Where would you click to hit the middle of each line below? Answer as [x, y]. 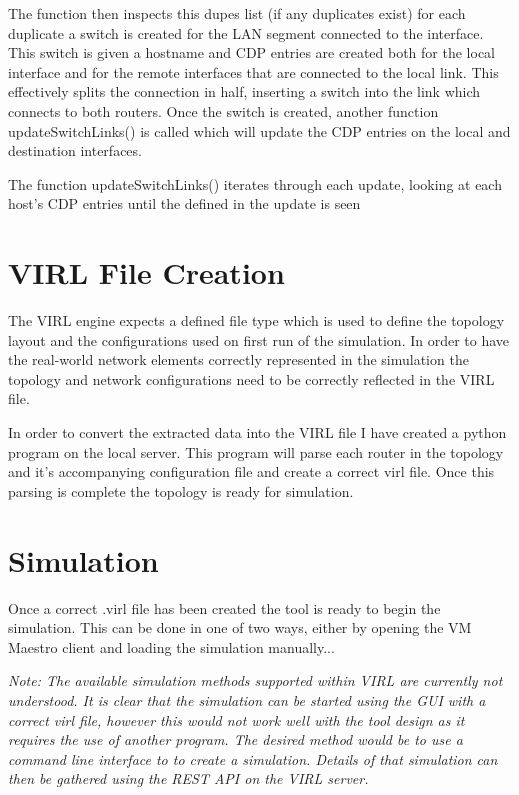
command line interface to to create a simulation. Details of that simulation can [253, 758]
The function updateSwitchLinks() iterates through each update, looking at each [255, 183]
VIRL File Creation [146, 272]
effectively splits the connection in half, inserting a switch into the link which [244, 91]
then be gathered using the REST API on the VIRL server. [188, 778]
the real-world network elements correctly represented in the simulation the [238, 359]
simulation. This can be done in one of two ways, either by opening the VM [240, 627]
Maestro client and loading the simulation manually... [171, 646]
